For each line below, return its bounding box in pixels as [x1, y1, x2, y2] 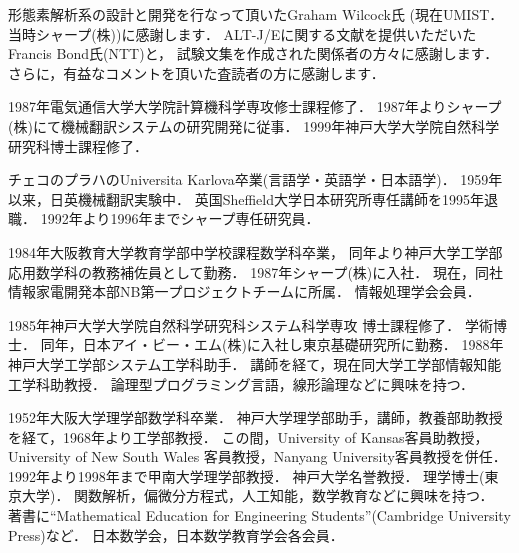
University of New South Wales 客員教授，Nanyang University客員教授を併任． [8, 446, 507, 467]
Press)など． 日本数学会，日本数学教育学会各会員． [8, 524, 344, 545]
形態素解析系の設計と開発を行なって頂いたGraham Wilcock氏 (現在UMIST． [8, 4, 504, 24]
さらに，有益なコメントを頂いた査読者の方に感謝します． [8, 62, 385, 83]
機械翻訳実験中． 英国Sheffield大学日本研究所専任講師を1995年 [77, 188, 484, 209]
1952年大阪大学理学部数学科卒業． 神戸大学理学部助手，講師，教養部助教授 [8, 407, 503, 428]
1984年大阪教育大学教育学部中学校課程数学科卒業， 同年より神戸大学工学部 [8, 241, 503, 262]
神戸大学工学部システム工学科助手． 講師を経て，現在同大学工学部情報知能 [8, 353, 502, 374]
